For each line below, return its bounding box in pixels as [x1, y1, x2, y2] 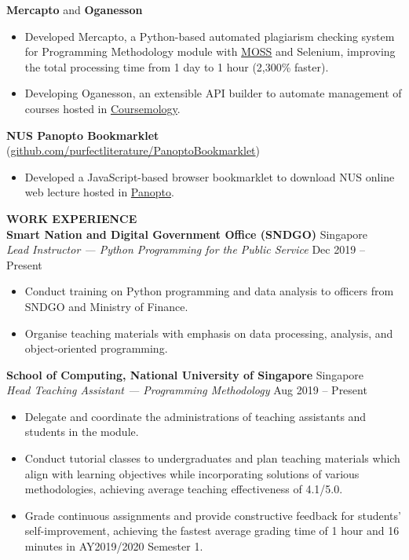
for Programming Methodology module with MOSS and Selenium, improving [24, 43, 396, 60]
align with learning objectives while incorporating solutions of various [24, 465, 360, 481]
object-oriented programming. [24, 340, 168, 357]
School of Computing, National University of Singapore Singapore [6, 366, 364, 382]
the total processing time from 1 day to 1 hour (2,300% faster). [24, 58, 329, 75]
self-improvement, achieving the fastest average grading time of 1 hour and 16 [24, 522, 400, 539]
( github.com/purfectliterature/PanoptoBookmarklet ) [6, 142, 261, 159]
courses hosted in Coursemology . [24, 100, 181, 116]
